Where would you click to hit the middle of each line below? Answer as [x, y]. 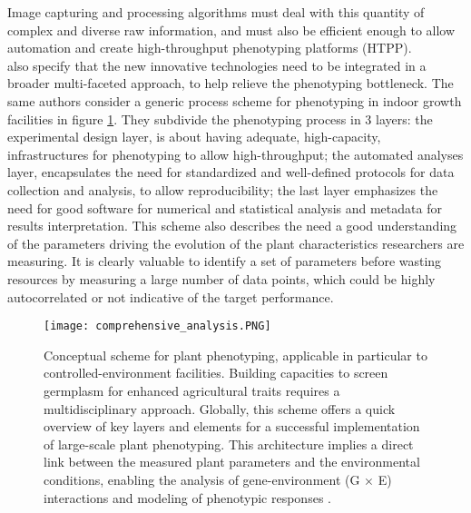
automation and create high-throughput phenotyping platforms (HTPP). [210, 48]
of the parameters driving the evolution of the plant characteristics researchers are [236, 243]
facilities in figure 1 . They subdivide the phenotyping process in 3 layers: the [220, 118]
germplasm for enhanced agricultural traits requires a [192, 390]
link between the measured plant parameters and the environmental [232, 462]
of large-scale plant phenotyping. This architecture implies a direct [229, 444]
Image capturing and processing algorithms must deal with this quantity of [216, 12]
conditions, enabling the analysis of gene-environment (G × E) [218, 479]
